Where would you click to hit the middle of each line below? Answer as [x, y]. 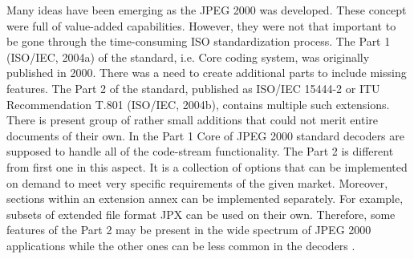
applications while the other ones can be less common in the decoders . [181, 245]
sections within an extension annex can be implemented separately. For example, [205, 198]
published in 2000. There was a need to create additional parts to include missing [207, 73]
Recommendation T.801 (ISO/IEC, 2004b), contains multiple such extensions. [198, 104]
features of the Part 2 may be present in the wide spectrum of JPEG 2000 [189, 230]
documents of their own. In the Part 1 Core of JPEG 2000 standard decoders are [206, 135]
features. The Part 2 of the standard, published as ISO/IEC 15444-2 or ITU [193, 88]
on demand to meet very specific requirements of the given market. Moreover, [197, 182]
